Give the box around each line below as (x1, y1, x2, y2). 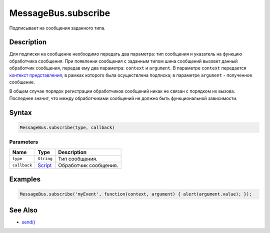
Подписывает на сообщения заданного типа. (9, 25, 106, 31)
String (37, 156, 52, 161)
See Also (9, 205, 37, 214)
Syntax (9, 108, 32, 117)
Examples (9, 175, 41, 183)
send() (21, 219, 35, 225)
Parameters (9, 138, 38, 145)
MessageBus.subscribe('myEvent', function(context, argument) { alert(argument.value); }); (19, 191, 252, 197)
